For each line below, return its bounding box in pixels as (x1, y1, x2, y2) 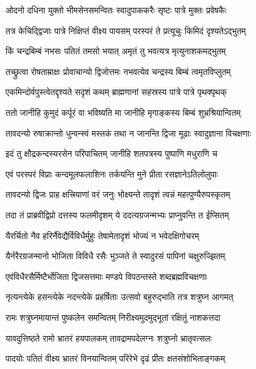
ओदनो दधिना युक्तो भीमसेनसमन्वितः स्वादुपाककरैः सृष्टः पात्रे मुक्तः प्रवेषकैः (5, 4, 227, 16)
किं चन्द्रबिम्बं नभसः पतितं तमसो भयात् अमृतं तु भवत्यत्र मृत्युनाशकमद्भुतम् (5, 45, 226, 57)
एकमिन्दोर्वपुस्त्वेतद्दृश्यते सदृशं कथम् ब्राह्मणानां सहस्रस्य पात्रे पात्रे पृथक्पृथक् (5, 85, 227, 98)
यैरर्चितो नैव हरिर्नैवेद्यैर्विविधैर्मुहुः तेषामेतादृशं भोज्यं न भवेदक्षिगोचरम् (5, 229, 199, 242)
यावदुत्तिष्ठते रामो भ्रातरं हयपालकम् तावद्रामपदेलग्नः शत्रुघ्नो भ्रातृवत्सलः (5, 331, 212, 344)
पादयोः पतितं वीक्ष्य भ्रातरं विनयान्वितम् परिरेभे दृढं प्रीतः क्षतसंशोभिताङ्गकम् (5, 352, 226, 365)
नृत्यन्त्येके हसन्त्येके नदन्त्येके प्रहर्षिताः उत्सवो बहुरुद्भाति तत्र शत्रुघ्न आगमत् (5, 290, 233, 303)
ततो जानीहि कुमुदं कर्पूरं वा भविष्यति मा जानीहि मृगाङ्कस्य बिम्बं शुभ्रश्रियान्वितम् (5, 106, 241, 118)
